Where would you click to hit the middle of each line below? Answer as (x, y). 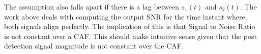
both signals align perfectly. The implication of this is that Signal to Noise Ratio (130, 26)
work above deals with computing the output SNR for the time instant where (125, 16)
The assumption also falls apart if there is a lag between (92, 6)
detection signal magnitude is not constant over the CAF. (94, 46)
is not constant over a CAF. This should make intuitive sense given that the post (130, 36)
